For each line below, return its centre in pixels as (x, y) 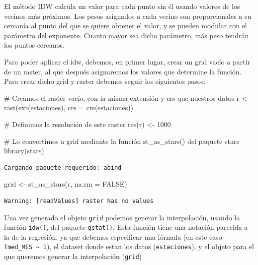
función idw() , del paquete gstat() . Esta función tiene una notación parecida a (126, 227)
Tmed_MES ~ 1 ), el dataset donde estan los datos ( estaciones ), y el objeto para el (129, 246)
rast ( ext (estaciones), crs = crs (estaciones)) (69, 107)
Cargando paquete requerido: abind (63, 167)
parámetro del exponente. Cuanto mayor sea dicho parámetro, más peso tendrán (127, 35)
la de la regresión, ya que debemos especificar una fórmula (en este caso (113, 236)
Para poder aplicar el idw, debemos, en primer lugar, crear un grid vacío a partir (127, 61)
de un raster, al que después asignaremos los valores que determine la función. (123, 71)
